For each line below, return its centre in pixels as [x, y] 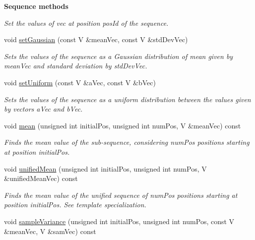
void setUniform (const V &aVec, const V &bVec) [80, 82]
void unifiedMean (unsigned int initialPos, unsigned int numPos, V [105, 168]
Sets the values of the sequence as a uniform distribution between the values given [127, 99]
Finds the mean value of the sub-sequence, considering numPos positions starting [127, 142]
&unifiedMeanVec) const [41, 178]
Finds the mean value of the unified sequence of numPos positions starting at [121, 195]
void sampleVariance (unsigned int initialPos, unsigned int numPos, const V [119, 221]
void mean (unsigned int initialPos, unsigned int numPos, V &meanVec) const [123, 125]
